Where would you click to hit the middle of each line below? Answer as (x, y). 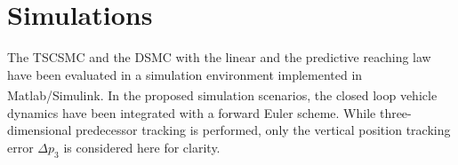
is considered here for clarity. (142, 147)
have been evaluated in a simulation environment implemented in (185, 74)
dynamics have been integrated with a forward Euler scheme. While (192, 112)
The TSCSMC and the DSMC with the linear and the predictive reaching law (219, 57)
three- (395, 112)
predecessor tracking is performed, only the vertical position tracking (263, 130)
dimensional (40, 130)
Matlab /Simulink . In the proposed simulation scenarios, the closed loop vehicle (222, 94)
